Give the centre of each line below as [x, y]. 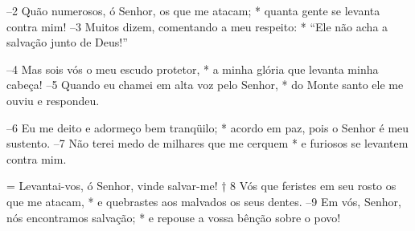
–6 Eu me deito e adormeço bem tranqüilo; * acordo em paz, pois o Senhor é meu [208, 127]
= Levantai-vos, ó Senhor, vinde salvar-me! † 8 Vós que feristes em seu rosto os [201, 186]
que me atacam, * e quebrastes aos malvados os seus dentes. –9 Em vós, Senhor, [204, 201]
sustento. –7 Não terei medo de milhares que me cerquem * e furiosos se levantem [207, 143]
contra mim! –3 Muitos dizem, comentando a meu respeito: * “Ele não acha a [197, 26]
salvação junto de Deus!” [67, 42]
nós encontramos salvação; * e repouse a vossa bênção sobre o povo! [174, 217]
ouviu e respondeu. [53, 100]
